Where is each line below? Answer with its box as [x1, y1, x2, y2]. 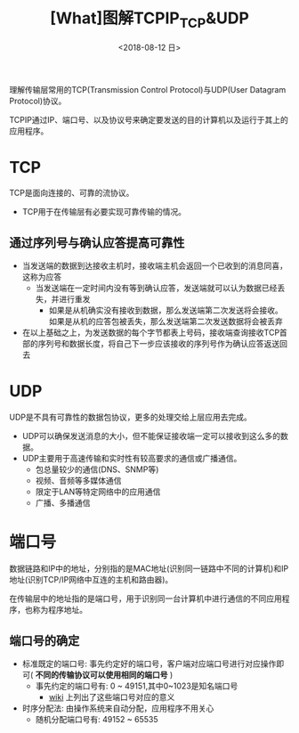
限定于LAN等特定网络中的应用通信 [35, 486, 161, 497]
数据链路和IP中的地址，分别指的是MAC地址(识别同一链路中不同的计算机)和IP [9, 563, 289, 574]
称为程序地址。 [32, 605, 87, 615]
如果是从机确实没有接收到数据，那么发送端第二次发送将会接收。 [48, 305, 283, 316]
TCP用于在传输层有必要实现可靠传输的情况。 [21, 207, 187, 217]
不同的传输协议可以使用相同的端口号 [35, 669, 168, 680]
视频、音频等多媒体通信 [35, 476, 122, 486]
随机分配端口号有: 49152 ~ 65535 [35, 713, 158, 724]
